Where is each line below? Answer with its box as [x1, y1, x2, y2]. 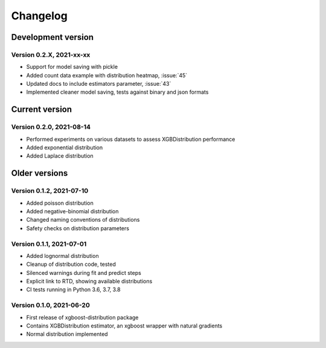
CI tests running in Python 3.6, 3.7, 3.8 [26, 286, 121, 293]
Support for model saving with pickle [26, 63, 118, 71]
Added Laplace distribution [26, 152, 94, 159]
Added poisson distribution [26, 199, 94, 207]
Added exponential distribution [26, 144, 103, 151]
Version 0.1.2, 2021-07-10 [11, 187, 89, 195]
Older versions [11, 168, 68, 178]
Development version [11, 32, 94, 42]
